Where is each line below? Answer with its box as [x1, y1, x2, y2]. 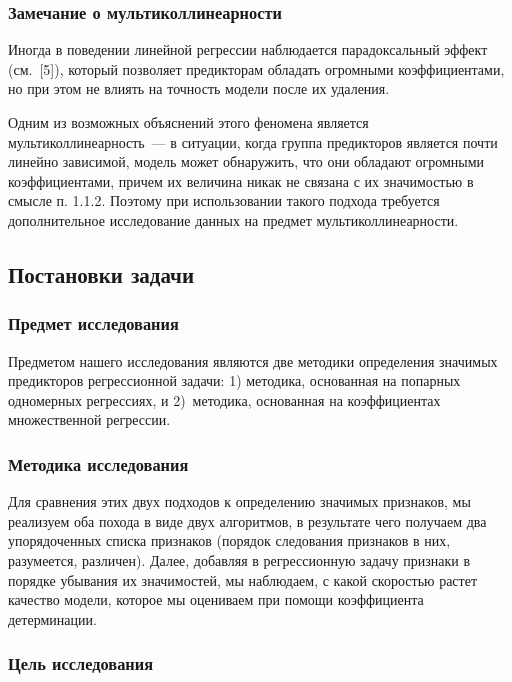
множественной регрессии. [8, 409, 171, 430]
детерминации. [8, 608, 97, 629]
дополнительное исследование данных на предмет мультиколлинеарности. [8, 209, 459, 230]
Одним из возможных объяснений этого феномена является [8, 112, 369, 132]
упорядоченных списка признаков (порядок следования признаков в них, [8, 530, 451, 551]
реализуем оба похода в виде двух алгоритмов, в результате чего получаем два [8, 510, 487, 531]
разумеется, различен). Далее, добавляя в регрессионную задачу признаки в [8, 549, 471, 570]
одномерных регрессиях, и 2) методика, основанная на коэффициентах [8, 389, 441, 410]
